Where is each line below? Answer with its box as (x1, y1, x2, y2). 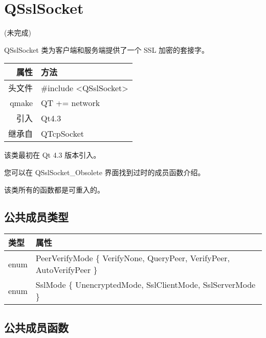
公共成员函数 (4, 319, 69, 335)
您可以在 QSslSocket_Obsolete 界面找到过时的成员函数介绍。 (4, 166, 205, 177)
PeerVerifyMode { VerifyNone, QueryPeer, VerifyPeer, (35, 252, 230, 264)
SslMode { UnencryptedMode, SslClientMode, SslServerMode (35, 279, 256, 291)
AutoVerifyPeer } (35, 264, 98, 276)
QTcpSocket (41, 127, 84, 139)
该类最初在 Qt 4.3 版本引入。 (4, 150, 101, 160)
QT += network (41, 97, 100, 109)
